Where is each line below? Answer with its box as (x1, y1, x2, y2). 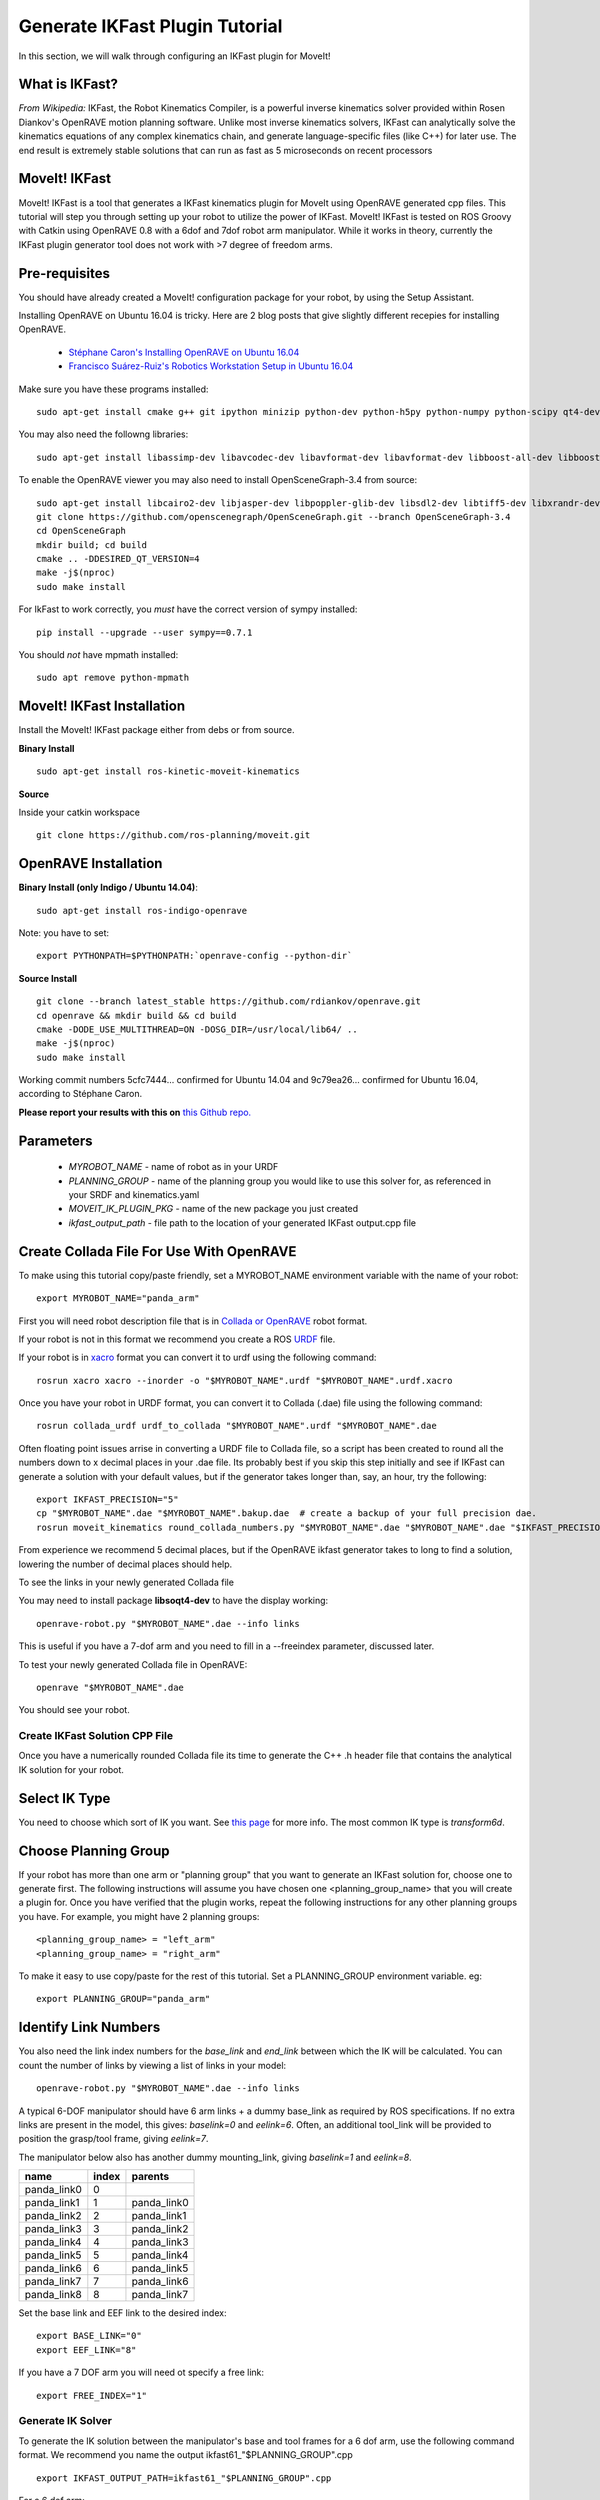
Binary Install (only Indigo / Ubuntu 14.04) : (18, 881, 199, 894)
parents (131, 2170, 170, 2184)
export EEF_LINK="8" (36, 2344, 137, 2355)
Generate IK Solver (18, 2414, 112, 2428)
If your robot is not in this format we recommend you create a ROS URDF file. (18, 1333, 336, 1345)
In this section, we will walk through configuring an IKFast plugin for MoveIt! (18, 50, 331, 62)
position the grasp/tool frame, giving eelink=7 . (18, 2133, 209, 2145)
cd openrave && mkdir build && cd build (36, 1010, 237, 1021)
